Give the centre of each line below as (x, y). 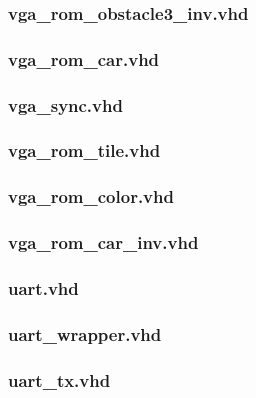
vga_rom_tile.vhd (84, 150)
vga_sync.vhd (65, 104)
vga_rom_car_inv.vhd (103, 242)
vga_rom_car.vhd (84, 58)
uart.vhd (43, 287)
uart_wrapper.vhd (85, 333)
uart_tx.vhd (59, 379)
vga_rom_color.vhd (91, 196)
